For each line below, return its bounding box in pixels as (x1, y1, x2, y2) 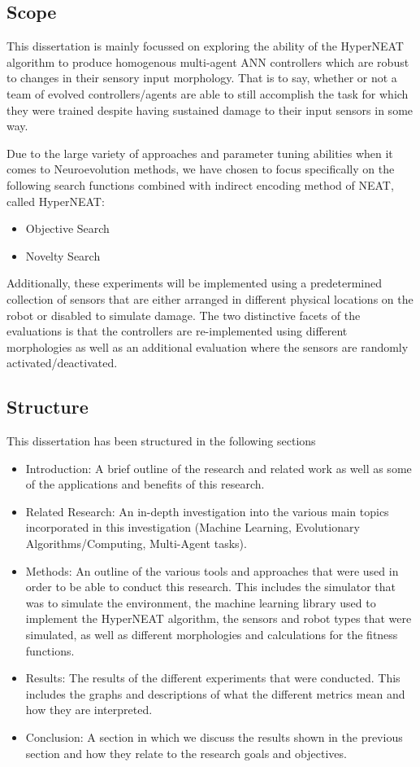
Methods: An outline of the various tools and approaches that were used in (25, 562, 399, 579)
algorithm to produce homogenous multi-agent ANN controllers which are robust (6, 53, 409, 70)
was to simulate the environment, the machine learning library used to (25, 594, 376, 611)
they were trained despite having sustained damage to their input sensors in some (6, 101, 414, 118)
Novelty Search (25, 247, 101, 264)
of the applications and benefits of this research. (25, 476, 265, 493)
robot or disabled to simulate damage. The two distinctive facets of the (6, 306, 361, 323)
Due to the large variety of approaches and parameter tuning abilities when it (6, 144, 393, 161)
